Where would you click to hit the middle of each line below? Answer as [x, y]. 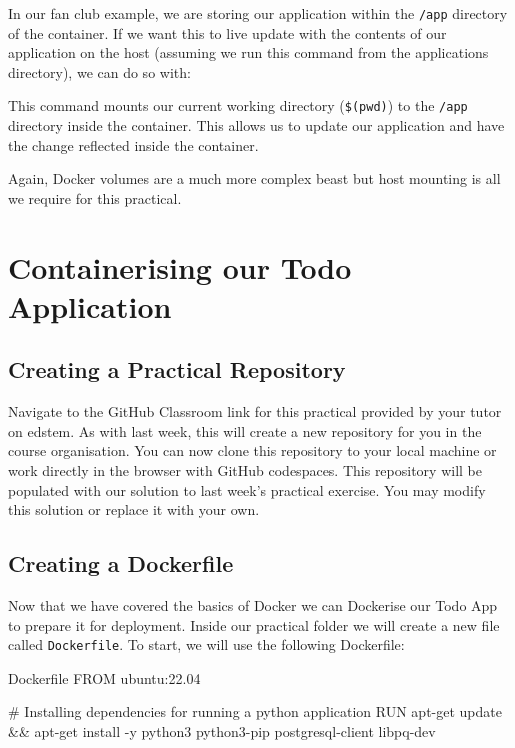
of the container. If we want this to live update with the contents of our [227, 32]
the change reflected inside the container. [133, 144]
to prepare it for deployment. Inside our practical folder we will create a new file [254, 624]
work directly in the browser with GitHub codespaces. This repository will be [245, 470]
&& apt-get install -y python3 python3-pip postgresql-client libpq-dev [222, 731]
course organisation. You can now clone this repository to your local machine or [252, 450]
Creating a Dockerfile [121, 563]
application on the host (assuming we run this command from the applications [248, 52]
